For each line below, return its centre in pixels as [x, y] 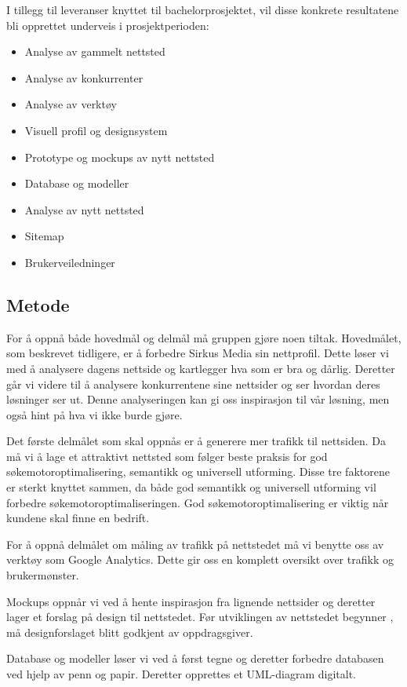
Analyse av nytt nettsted [84, 209]
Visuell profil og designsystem [96, 130]
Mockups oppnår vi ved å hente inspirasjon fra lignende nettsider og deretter [191, 601]
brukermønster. [43, 575]
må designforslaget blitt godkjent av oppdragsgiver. [130, 632]
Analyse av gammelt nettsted [95, 51]
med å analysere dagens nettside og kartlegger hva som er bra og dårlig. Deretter [201, 368]
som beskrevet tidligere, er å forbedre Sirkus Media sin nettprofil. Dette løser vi [198, 353]
